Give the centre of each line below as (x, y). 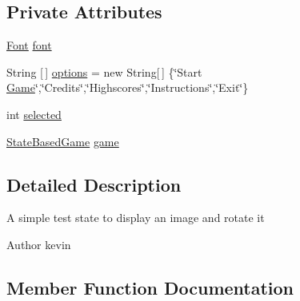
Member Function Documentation (150, 287)
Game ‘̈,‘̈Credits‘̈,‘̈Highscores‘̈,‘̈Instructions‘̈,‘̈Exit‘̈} (128, 87)
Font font (29, 45)
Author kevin (39, 244)
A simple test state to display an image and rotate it (136, 218)
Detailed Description (94, 184)
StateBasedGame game (63, 141)
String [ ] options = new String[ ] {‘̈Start (104, 71)
